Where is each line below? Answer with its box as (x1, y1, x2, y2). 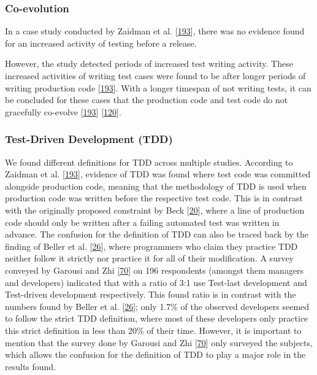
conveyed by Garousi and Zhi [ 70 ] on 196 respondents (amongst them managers (5, 263, 304, 276)
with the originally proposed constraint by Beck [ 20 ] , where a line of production (5, 203, 305, 216)
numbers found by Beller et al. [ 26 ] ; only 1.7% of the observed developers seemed (5, 300, 310, 312)
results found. (5, 360, 56, 373)
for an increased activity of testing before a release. (5, 36, 197, 49)
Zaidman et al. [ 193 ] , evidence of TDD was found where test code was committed (5, 168, 311, 180)
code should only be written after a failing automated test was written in (5, 215, 280, 228)
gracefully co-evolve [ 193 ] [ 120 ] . (5, 105, 121, 118)
